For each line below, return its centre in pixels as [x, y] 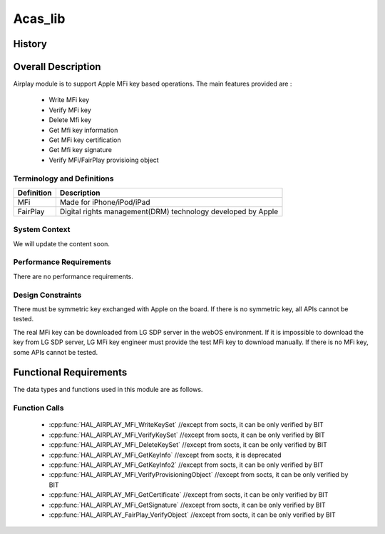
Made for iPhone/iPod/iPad [105, 202]
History [30, 44]
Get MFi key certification [85, 140]
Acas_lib [39, 19]
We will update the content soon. [62, 243]
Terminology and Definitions [63, 178]
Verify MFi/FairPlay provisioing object [104, 160]
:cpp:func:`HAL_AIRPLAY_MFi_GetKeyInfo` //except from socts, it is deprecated [165, 455]
